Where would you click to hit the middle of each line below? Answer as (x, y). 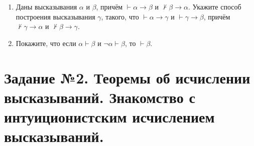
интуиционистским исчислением (109, 116)
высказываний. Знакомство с (100, 97)
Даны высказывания (46, 6)
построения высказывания (55, 16)
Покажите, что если (46, 43)
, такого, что (120, 16)
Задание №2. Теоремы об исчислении (127, 77)
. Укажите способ (215, 6)
